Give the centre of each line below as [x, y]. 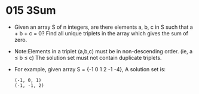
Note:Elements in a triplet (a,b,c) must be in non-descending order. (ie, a [103, 51]
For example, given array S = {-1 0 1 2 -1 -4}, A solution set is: [90, 69]
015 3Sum [31, 10]
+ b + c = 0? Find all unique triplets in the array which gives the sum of [101, 33]
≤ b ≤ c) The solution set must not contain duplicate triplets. [88, 57]
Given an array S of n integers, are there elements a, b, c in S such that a [104, 27]
